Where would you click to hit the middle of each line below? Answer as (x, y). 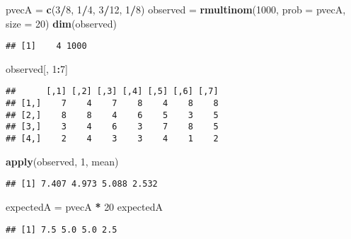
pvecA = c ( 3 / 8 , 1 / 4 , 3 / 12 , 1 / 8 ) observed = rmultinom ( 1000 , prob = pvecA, (176, 9)
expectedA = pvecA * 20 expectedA (84, 206)
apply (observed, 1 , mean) (62, 161)
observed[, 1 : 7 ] (37, 68)
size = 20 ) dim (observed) (61, 23)
